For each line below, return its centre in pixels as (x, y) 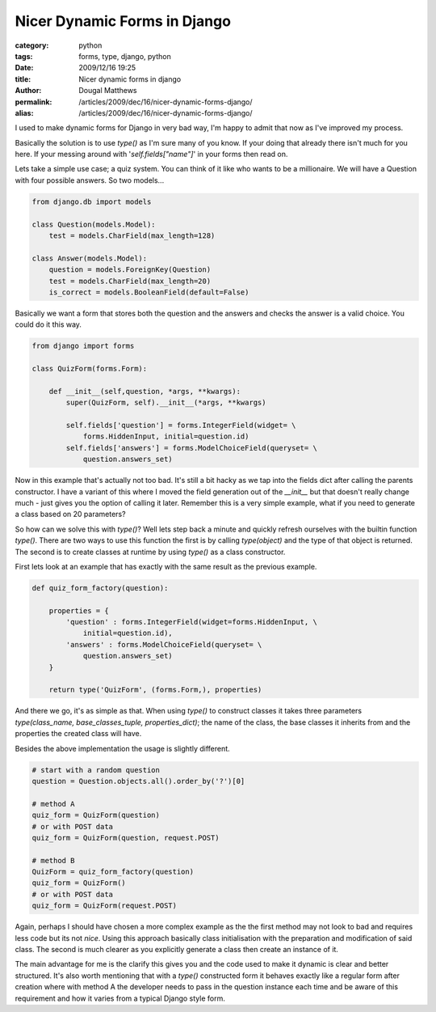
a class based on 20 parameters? (70, 514)
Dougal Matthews (108, 91)
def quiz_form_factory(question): (100, 588)
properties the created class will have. (78, 734)
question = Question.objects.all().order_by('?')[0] (138, 781)
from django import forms (83, 346)
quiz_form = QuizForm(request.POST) (105, 906)
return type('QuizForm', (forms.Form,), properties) (155, 690)
